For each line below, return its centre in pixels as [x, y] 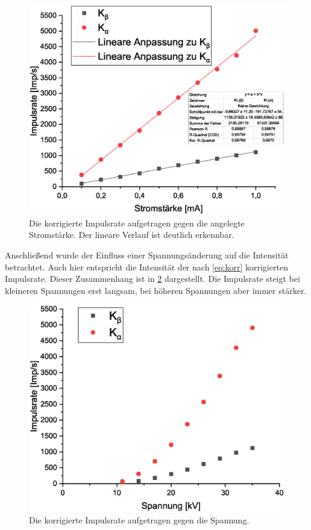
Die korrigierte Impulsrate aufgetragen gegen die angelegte [137, 223]
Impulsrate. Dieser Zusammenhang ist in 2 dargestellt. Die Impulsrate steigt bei [152, 279]
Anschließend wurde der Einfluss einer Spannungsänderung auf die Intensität [147, 255]
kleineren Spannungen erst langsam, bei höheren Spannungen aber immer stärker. [156, 290]
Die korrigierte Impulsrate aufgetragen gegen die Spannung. [139, 520]
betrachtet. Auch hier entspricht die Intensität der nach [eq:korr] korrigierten [146, 267]
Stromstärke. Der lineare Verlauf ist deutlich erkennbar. [132, 235]
